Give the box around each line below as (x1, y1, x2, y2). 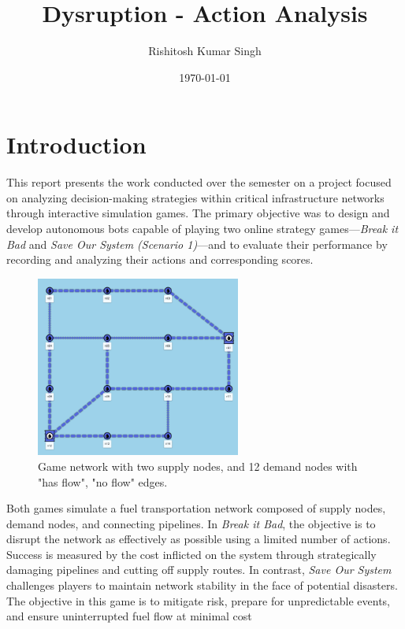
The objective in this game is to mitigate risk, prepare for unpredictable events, (6, 592, 390, 609)
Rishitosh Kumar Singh (148, 43, 262, 59)
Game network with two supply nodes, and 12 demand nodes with (38, 457, 358, 474)
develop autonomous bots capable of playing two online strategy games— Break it (6, 220, 399, 237)
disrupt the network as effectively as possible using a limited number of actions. (6, 531, 391, 547)
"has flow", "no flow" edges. (38, 473, 168, 490)
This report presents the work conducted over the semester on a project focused (6, 174, 392, 191)
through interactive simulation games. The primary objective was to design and (6, 205, 390, 221)
